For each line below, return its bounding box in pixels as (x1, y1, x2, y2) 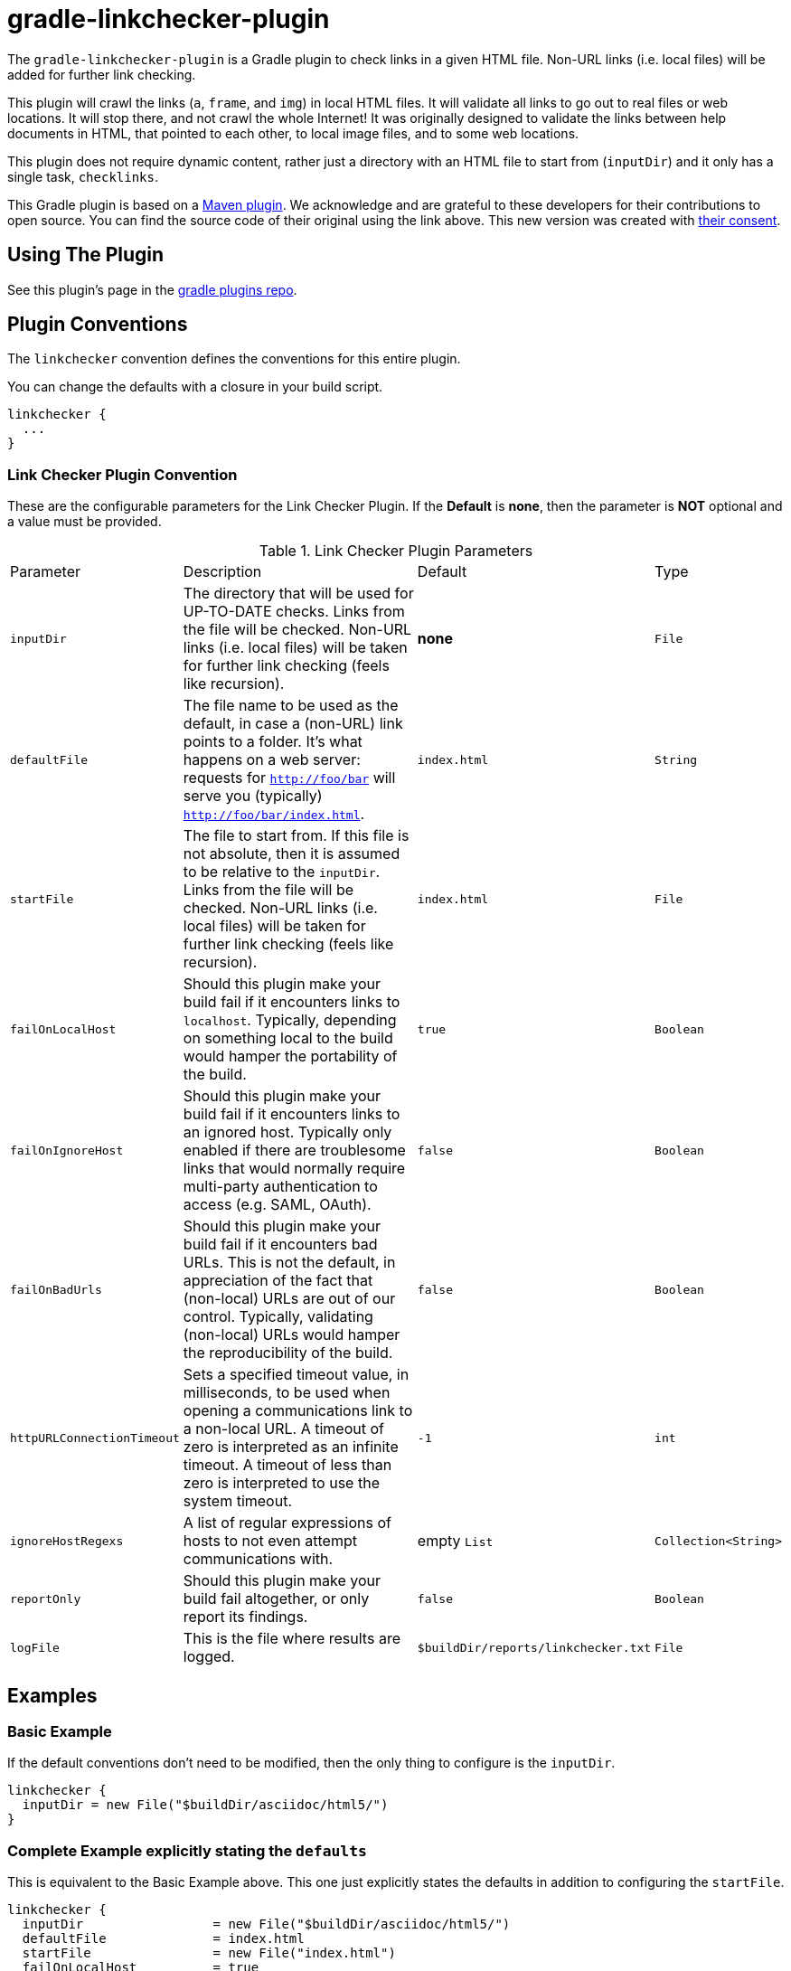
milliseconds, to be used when (183, 1383, 391, 1402)
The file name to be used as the (183, 696, 399, 715)
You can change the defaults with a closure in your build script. (7, 379, 383, 395)
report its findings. (183, 1608, 308, 1627)
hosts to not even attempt (183, 1532, 357, 1551)
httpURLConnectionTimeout (10, 1430, 180, 1445)
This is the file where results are (183, 1629, 400, 1648)
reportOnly (10, 1591, 81, 1606)
